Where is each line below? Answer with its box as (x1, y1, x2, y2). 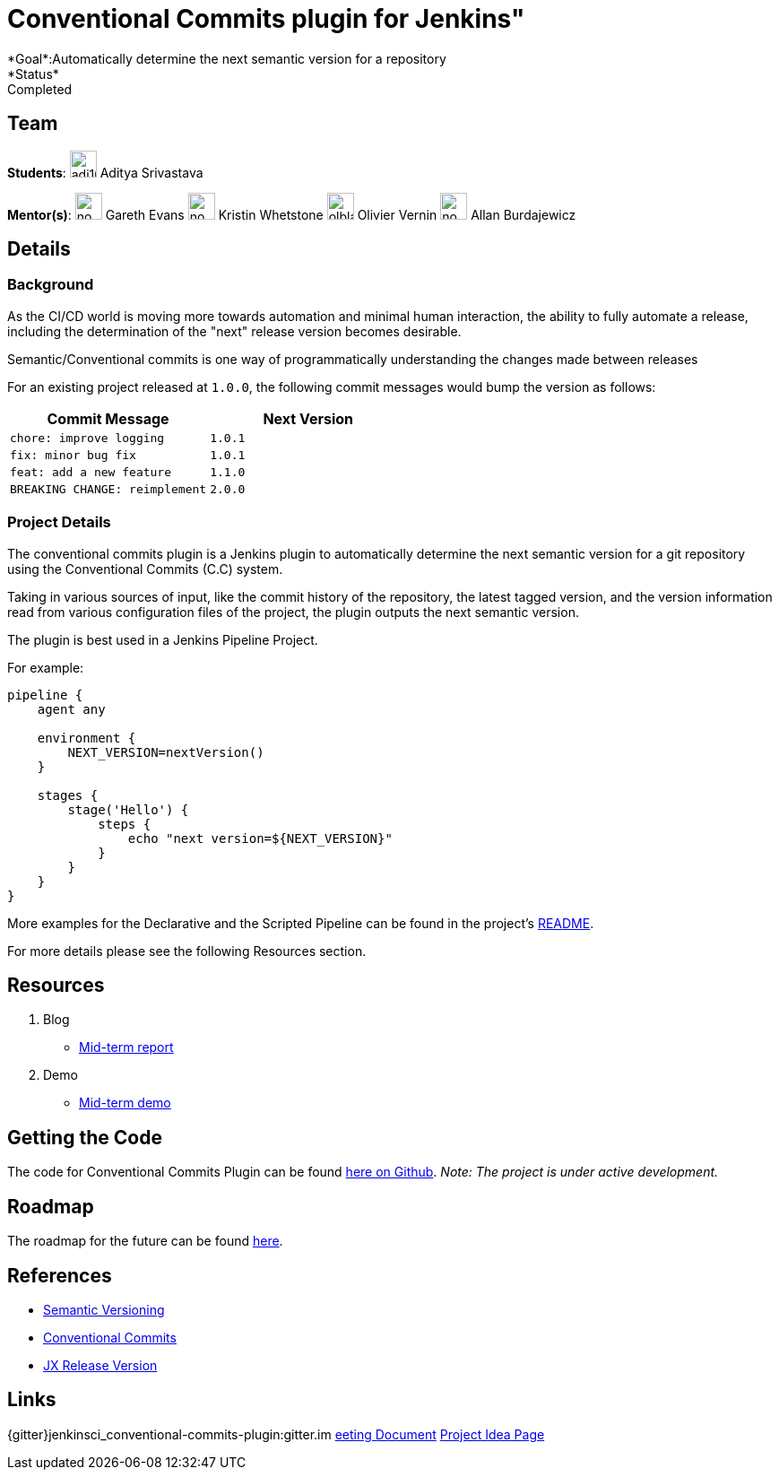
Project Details (7, 513, 111, 532)
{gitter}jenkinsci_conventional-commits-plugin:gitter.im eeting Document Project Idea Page (7, 1426, 545, 1442)
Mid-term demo (79, 1095, 171, 1111)
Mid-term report (79, 1039, 174, 1056)
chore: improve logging (10, 430, 165, 445)
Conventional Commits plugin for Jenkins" (7, 4, 525, 34)
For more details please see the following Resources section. (7, 943, 367, 959)
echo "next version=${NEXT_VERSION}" (127, 830, 393, 846)
